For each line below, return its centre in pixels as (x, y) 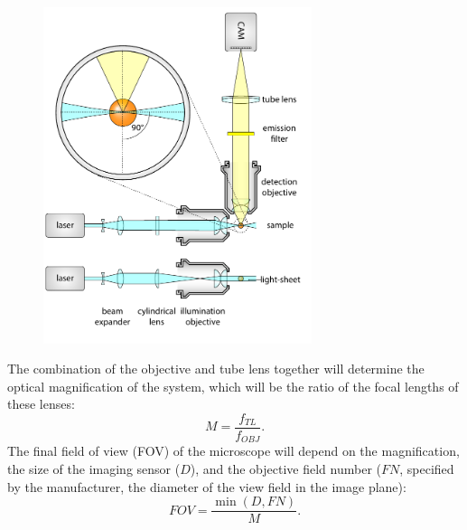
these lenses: (41, 404)
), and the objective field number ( (285, 469)
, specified (427, 469)
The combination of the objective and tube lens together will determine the (216, 369)
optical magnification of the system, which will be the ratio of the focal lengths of (233, 386)
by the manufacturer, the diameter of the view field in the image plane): (207, 486)
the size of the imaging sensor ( (94, 469)
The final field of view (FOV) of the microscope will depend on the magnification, (233, 451)
